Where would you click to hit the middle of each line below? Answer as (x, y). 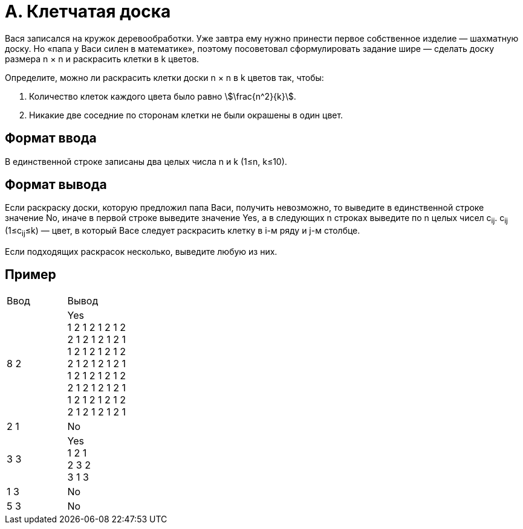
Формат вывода (56, 185)
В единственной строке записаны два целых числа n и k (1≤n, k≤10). (146, 161)
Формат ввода (51, 138)
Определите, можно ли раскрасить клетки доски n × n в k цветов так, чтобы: (164, 77)
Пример (31, 275)
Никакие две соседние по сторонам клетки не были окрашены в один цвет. (186, 115)
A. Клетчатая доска (88, 11)
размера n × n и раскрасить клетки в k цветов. (102, 59)
